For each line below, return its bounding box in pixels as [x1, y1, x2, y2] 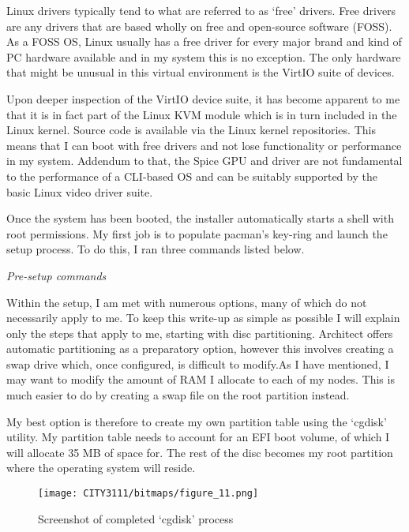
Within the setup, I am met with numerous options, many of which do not [6, 294, 367, 310]
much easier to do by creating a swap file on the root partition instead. [6, 387, 350, 403]
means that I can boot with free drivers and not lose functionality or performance [6, 137, 402, 153]
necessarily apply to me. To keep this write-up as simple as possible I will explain [6, 309, 400, 326]
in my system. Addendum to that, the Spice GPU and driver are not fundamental [6, 152, 403, 169]
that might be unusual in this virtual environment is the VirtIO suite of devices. [6, 64, 395, 81]
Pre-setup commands [6, 267, 107, 283]
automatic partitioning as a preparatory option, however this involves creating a [6, 340, 394, 357]
